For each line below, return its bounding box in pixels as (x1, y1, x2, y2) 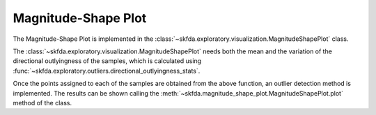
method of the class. (13, 98, 72, 107)
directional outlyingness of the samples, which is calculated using (13, 57, 202, 65)
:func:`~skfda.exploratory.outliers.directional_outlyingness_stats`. (13, 67, 201, 75)
